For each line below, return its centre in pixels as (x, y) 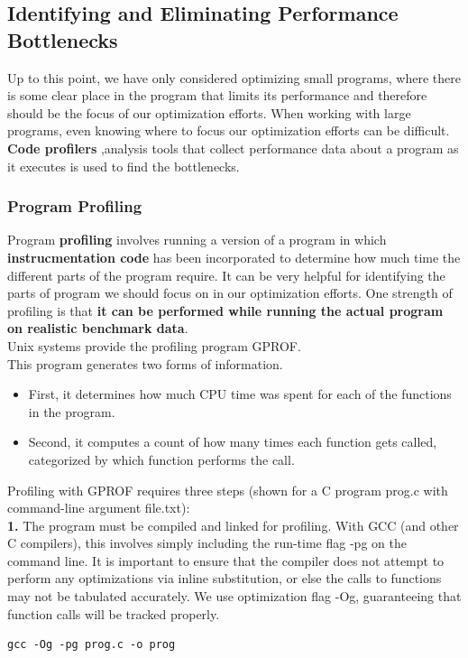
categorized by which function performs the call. (161, 459)
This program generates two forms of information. (145, 363)
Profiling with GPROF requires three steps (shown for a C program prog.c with (228, 490)
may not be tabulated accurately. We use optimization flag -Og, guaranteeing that (234, 596)
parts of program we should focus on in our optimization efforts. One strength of (230, 293)
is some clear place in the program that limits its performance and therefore (217, 95)
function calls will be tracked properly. (114, 613)
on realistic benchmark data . (98, 328)
